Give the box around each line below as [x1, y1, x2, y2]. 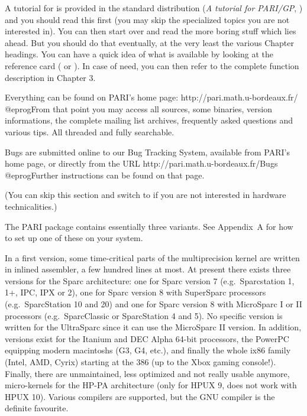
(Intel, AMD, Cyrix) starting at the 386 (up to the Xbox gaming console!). [5, 356, 276, 368]
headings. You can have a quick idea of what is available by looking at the [5, 48, 273, 60]
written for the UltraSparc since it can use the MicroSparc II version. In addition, [5, 321, 302, 333]
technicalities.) [5, 200, 57, 212]
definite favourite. [5, 402, 69, 414]
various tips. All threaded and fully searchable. [5, 125, 174, 138]
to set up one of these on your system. [5, 232, 143, 244]
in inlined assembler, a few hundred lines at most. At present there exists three [5, 263, 291, 275]
